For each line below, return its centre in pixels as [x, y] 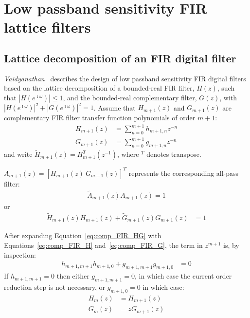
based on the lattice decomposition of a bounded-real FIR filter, [99, 88]
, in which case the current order [183, 276]
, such [226, 88]
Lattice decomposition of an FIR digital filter [120, 58]
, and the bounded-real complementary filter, [130, 97]
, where [128, 154]
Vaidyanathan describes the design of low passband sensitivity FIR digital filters [125, 78]
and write [18, 154]
